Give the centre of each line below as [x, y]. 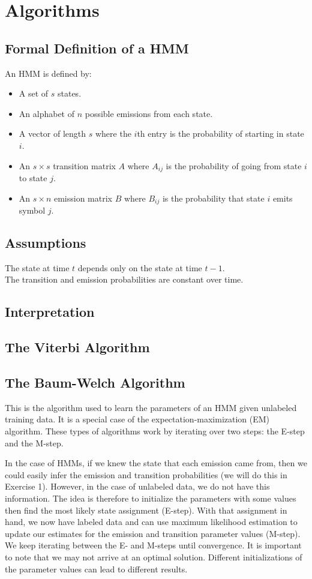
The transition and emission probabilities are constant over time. [124, 279]
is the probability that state [213, 198]
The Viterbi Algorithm [77, 347]
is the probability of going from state [234, 165]
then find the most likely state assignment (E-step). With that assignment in [146, 510]
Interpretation [50, 312]
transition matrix [84, 165]
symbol [32, 210]
